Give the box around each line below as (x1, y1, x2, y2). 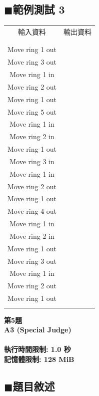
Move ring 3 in (9, 156, 54, 166)
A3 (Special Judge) (4, 324, 71, 335)
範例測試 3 (12, 2, 65, 17)
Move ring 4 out (7, 206, 57, 216)
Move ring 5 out (7, 106, 57, 117)
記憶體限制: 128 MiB (4, 353, 74, 364)
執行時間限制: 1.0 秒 (4, 344, 71, 354)
